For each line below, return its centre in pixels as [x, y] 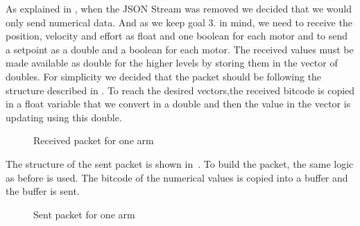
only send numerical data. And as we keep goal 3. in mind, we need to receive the [179, 22]
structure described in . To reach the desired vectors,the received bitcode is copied [180, 90]
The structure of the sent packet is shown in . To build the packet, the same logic [180, 163]
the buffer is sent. [43, 191]
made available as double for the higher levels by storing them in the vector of [172, 63]
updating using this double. [64, 117]
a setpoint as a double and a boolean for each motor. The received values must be [180, 49]
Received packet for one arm [94, 140]
